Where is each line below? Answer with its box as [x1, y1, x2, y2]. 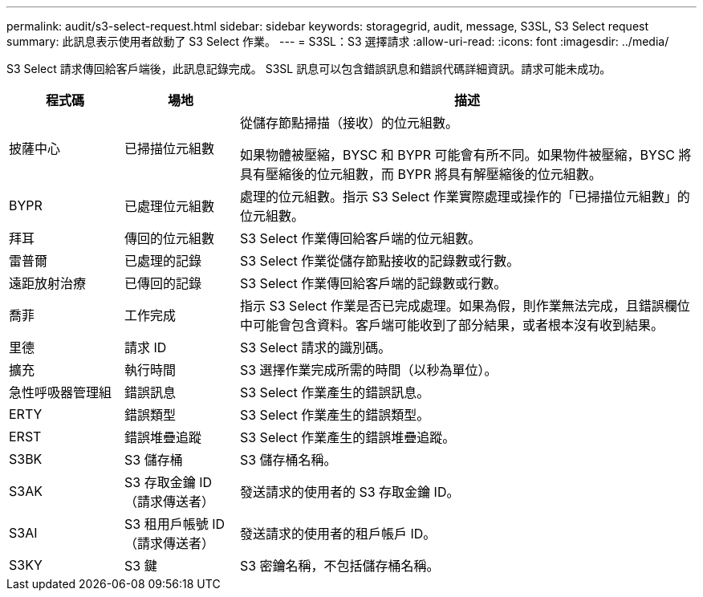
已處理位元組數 [124, 198, 214, 214]
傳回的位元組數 [124, 230, 214, 246]
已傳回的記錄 [124, 275, 201, 291]
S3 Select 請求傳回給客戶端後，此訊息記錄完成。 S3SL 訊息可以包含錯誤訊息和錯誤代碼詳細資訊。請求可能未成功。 [6, 62, 612, 75]
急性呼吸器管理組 [9, 384, 112, 400]
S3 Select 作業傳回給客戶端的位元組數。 [239, 230, 482, 246]
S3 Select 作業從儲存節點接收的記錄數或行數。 [239, 253, 520, 269]
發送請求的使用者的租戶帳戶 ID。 [239, 526, 437, 542]
